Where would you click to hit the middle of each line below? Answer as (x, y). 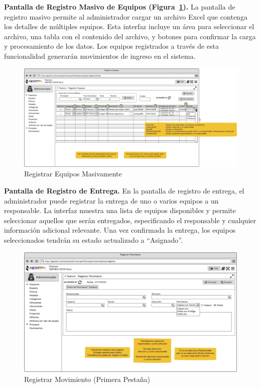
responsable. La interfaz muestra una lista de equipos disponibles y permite (120, 210)
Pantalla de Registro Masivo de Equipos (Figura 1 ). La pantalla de (120, 7)
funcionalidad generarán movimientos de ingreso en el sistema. (100, 56)
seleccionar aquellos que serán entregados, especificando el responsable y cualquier (130, 220)
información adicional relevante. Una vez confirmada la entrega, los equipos (120, 230)
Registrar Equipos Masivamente (73, 174)
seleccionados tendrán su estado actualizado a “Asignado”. (93, 239)
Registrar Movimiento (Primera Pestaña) (87, 379)
